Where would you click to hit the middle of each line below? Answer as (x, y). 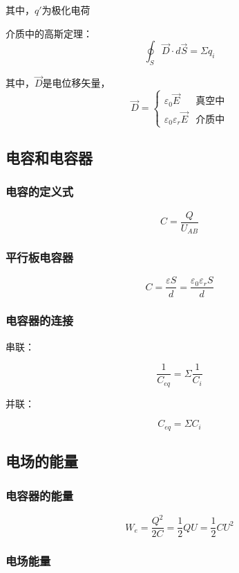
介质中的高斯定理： (49, 33)
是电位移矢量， (76, 83)
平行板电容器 (40, 257)
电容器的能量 (40, 495)
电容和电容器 (49, 158)
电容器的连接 (40, 320)
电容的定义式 (40, 192)
